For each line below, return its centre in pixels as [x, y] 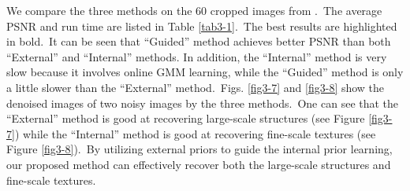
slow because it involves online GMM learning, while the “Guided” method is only [205, 72]
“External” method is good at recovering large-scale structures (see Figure [186, 118]
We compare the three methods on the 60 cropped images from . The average [194, 10]
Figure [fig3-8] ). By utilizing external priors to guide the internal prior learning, [199, 149]
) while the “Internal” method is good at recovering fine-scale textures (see [195, 133]
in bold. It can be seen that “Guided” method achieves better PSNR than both [199, 41]
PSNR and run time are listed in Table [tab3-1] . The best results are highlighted [202, 26]
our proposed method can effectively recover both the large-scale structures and [199, 164]
